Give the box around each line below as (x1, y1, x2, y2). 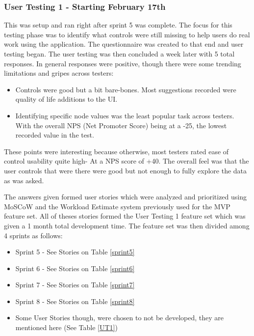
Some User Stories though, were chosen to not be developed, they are (15, 312, 224, 323)
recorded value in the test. (15, 130, 94, 140)
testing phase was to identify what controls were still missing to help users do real (4, 29, 250, 39)
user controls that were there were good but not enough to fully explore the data (4, 165, 247, 175)
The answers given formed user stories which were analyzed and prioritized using (4, 192, 247, 202)
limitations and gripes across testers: (4, 68, 114, 78)
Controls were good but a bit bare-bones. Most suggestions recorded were (15, 84, 236, 94)
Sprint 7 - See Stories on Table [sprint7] (15, 280, 135, 290)
